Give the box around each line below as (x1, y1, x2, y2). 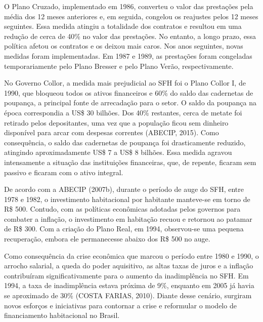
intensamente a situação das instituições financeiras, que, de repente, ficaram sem (4, 156, 256, 167)
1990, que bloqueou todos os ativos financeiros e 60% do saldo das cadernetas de (4, 87, 253, 98)
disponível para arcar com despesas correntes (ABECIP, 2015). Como (4, 127, 219, 138)
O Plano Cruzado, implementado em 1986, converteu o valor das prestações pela (4, 1, 253, 11)
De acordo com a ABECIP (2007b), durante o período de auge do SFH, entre (4, 184, 244, 194)
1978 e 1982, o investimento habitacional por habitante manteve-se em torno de (4, 193, 250, 204)
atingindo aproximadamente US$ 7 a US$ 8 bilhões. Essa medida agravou (4, 147, 232, 157)
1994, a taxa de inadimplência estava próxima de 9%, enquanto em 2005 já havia (4, 280, 254, 291)
